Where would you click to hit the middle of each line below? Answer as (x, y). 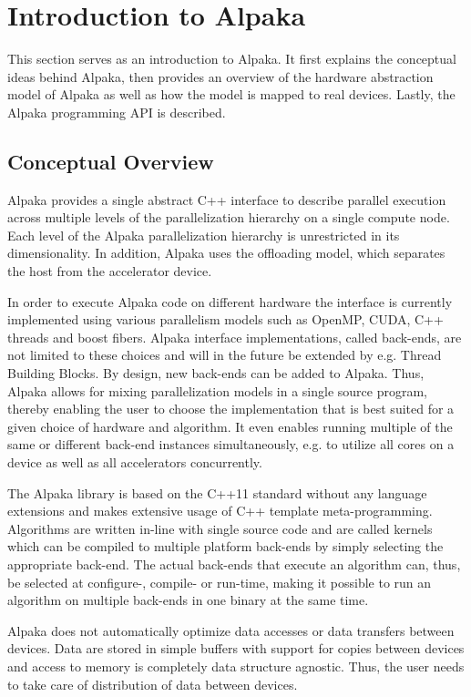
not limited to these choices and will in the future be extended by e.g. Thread (225, 355)
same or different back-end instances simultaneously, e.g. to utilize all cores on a (231, 444)
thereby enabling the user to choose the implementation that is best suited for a (231, 409)
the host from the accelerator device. (110, 271)
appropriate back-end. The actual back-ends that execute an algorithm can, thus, (234, 564)
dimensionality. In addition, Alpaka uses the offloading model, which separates (226, 253)
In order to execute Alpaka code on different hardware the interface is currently (230, 301)
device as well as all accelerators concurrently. (135, 462)
